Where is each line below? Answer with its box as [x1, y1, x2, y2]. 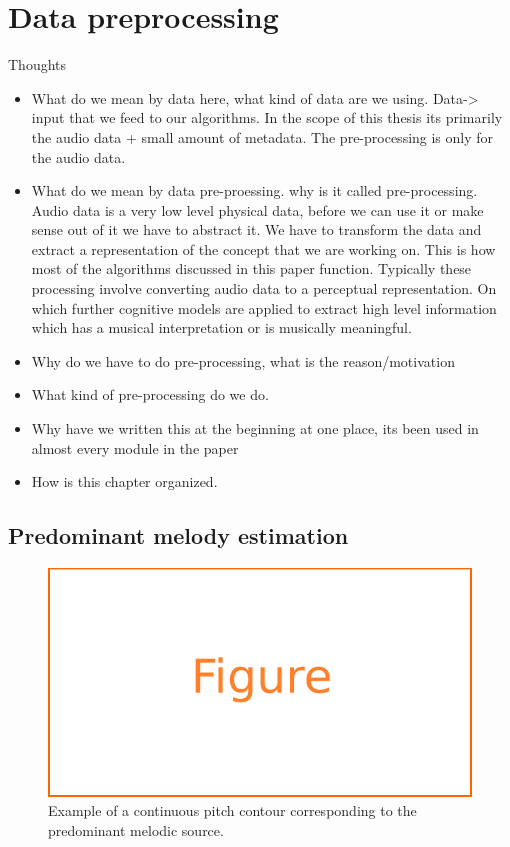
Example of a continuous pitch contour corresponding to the [48, 800, 417, 821]
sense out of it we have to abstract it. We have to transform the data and [31, 219, 482, 240]
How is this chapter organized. [31, 471, 218, 492]
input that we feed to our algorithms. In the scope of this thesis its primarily [31, 107, 503, 128]
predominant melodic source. [48, 819, 224, 840]
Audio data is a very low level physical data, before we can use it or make [31, 199, 484, 220]
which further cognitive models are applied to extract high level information [31, 297, 497, 318]
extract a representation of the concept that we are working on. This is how [31, 238, 496, 259]
